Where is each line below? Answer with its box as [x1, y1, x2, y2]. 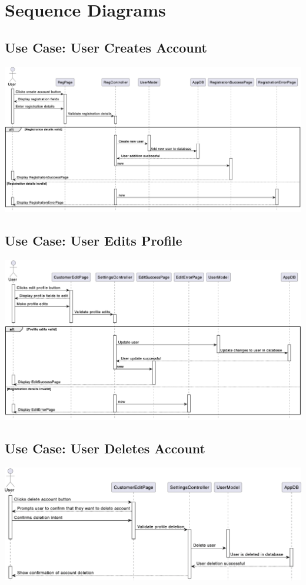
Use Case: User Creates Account [5, 38, 207, 56]
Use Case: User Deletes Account [5, 439, 205, 457]
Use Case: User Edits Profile [5, 231, 182, 250]
